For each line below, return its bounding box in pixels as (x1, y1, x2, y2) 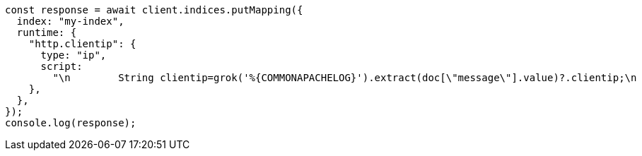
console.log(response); (5, 117, 136, 128)
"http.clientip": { (28, 38, 136, 49)
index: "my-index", (16, 16, 124, 27)
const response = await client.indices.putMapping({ (5, 4, 303, 16)
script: (40, 61, 83, 72)
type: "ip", (40, 49, 107, 61)
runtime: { (16, 27, 77, 38)
